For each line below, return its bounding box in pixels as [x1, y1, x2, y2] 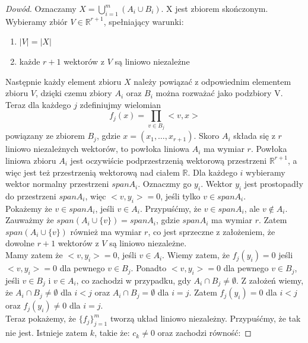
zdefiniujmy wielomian [80, 98, 161, 110]
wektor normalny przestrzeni [5, 177, 109, 190]
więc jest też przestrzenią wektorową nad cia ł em [5, 166, 180, 178]
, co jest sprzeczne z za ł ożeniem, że [148, 225, 275, 237]
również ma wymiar [70, 225, 142, 237]
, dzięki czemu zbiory [36, 87, 112, 99]
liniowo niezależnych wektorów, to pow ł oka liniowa [5, 142, 190, 155]
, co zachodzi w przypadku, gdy [76, 274, 191, 286]
